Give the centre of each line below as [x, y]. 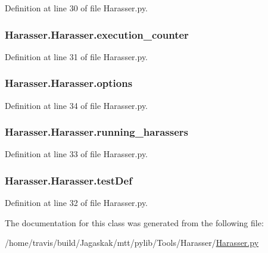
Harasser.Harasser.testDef [68, 180]
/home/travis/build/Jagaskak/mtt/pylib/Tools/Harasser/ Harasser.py [132, 243]
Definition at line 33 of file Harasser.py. [77, 154]
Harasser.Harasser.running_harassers [96, 132]
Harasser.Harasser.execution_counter [97, 34]
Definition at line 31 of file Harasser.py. [77, 56]
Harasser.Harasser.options [69, 83]
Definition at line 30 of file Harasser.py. [77, 8]
